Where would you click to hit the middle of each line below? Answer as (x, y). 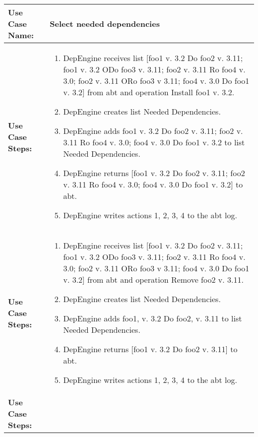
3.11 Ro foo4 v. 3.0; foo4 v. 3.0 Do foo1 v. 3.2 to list (154, 142)
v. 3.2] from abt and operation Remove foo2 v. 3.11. (153, 280)
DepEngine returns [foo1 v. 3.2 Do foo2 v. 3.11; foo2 (154, 173)
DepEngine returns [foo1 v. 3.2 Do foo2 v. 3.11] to (150, 349)
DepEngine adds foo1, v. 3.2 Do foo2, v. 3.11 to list (153, 318)
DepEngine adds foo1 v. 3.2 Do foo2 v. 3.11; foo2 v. (153, 131)
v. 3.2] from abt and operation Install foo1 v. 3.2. (149, 92)
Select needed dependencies (105, 24)
